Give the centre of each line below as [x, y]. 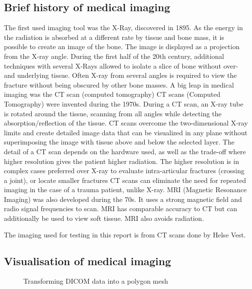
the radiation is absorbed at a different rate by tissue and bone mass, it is [114, 37]
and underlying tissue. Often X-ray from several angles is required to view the [120, 75]
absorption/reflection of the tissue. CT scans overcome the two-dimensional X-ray [126, 123]
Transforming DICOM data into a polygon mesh [96, 281]
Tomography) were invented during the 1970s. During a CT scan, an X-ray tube [124, 103]
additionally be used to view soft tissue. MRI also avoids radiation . [104, 218]
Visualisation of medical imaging [87, 261]
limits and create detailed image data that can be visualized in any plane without [126, 132]
